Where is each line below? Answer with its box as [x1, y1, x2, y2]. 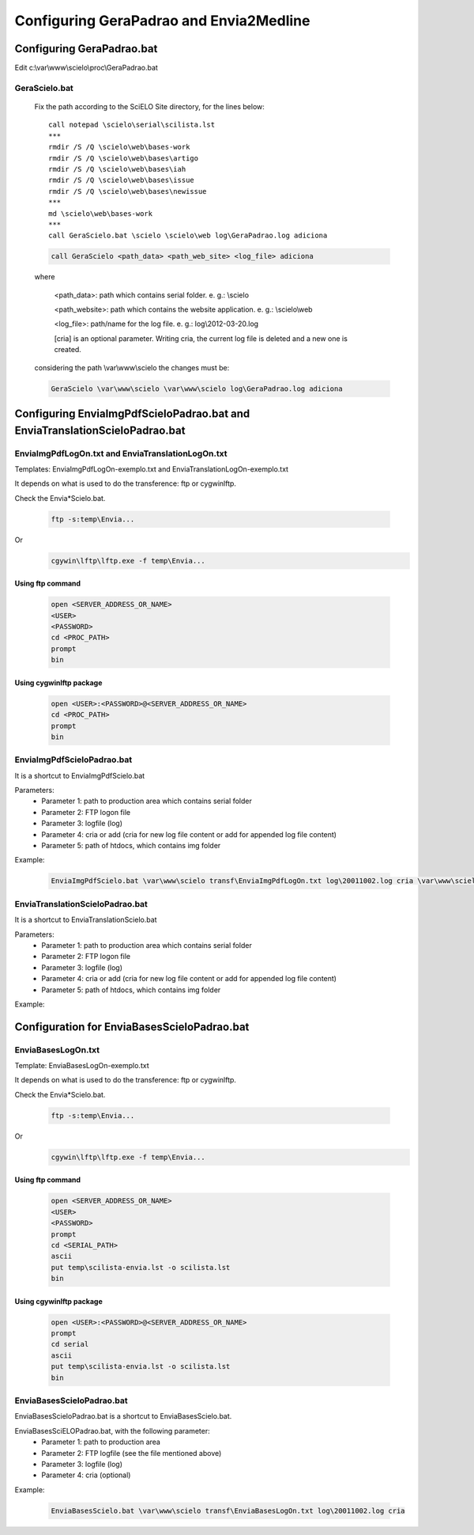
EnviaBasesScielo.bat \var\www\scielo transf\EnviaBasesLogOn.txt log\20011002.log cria [51, 1506, 406, 1515]
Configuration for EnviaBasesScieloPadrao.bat [14, 1020, 250, 1033]
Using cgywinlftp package [14, 1296, 103, 1306]
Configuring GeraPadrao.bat [14, 42, 158, 55]
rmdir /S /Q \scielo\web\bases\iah [48, 165, 186, 173]
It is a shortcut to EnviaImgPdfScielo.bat [14, 771, 145, 780]
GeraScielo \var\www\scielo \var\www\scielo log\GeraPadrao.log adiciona [51, 384, 343, 393]
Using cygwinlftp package [14, 677, 103, 688]
